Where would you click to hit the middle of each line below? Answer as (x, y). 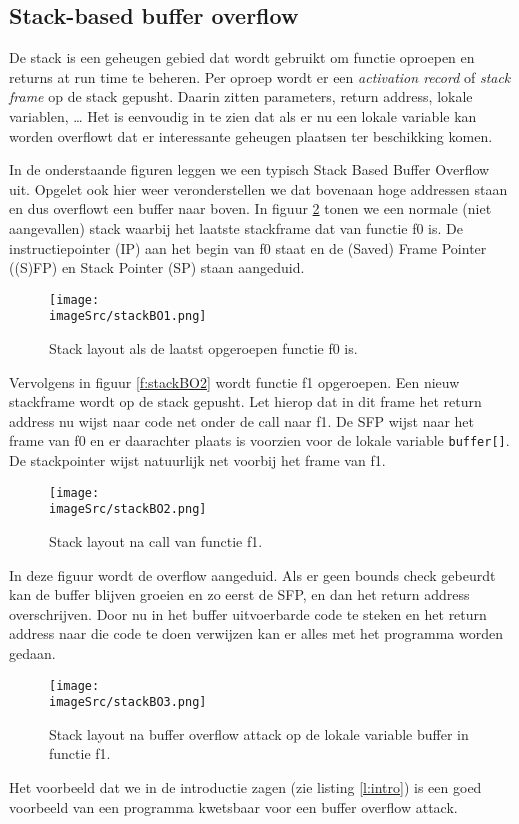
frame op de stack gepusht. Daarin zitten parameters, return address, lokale (241, 96)
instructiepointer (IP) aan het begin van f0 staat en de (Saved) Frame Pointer (248, 247)
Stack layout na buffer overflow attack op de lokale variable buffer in (259, 733)
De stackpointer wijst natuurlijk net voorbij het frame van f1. (197, 460)
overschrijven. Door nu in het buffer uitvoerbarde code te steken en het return (248, 613)
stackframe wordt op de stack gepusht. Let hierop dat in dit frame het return (245, 401)
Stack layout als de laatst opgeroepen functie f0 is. (203, 348)
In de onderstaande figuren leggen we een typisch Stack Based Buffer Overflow (249, 169)
